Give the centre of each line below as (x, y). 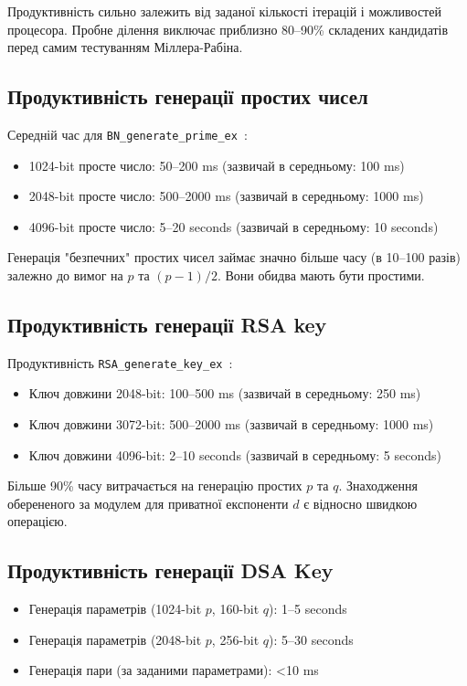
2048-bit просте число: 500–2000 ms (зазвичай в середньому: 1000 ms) (226, 196)
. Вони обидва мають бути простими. (321, 275)
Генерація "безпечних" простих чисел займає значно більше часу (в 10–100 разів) (234, 257)
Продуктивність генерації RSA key (167, 324)
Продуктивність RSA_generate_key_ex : (120, 362)
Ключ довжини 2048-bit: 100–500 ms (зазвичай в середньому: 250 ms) (225, 393)
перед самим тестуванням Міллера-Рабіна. (125, 47)
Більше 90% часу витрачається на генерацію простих (155, 485)
